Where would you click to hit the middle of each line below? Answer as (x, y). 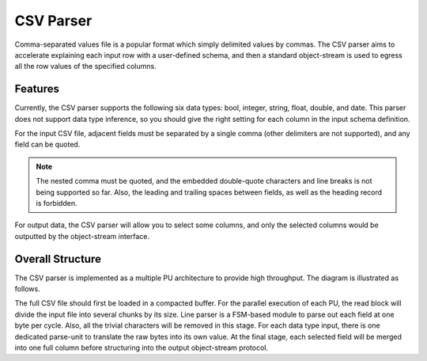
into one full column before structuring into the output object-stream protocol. (142, 348)
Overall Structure (58, 258)
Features (37, 89)
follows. (27, 289)
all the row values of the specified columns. (86, 66)
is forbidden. (57, 203)
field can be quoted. (47, 144)
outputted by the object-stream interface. (82, 236)
